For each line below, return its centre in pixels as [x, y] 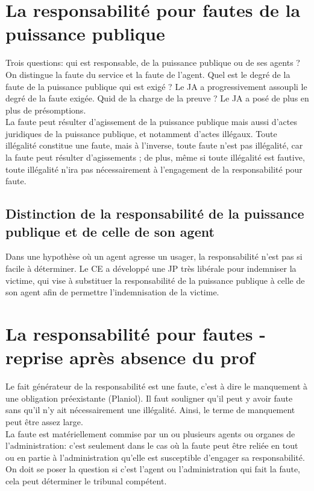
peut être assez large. [44, 421]
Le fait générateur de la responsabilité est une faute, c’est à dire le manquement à [157, 386]
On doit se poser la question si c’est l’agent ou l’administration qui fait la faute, [153, 469]
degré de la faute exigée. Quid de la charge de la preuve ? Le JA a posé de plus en [157, 98]
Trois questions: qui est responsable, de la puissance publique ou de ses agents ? [153, 63]
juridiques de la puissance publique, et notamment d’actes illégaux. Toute [141, 133]
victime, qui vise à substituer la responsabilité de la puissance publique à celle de [155, 280]
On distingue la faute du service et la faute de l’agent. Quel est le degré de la [148, 74]
